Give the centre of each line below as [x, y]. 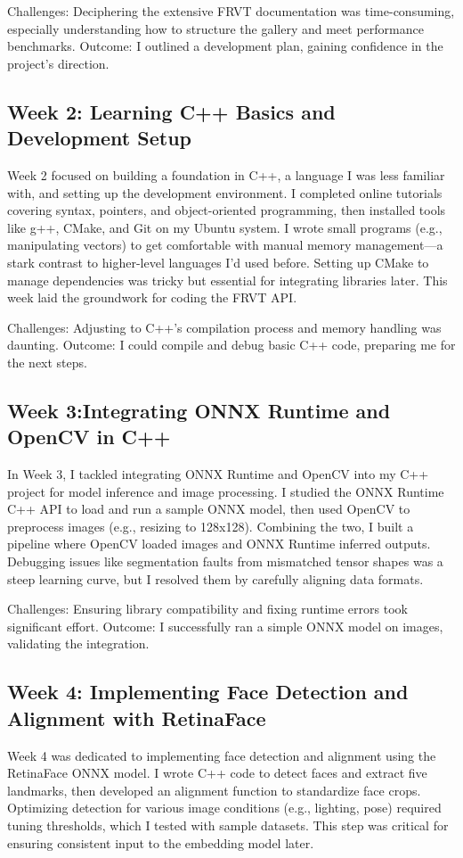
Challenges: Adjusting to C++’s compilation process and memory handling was [224, 327]
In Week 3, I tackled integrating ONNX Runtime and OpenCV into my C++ [218, 474]
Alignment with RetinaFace [137, 718]
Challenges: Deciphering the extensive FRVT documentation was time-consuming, [231, 11]
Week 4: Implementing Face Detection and [208, 692]
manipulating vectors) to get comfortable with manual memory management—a [225, 245]
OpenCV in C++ [89, 437]
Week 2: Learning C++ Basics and [171, 111]
